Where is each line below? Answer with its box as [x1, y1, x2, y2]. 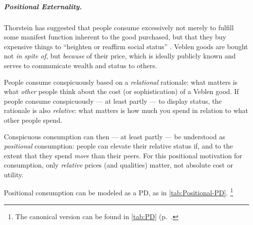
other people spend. [4, 114, 62, 125]
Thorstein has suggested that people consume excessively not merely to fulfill [4, 22, 234, 32]
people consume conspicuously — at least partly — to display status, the [4, 95, 222, 106]
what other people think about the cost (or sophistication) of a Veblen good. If [4, 86, 239, 96]
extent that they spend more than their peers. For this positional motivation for [4, 150, 242, 160]
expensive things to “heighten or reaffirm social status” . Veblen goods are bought [4, 41, 248, 51]
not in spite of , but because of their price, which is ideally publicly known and [4, 51, 236, 61]
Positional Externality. [4, 1, 82, 11]
